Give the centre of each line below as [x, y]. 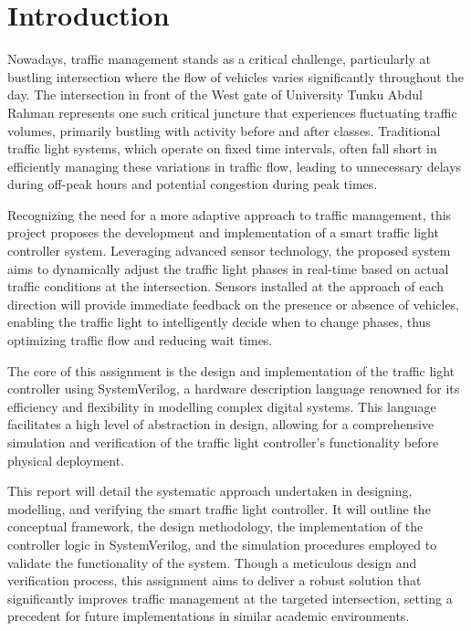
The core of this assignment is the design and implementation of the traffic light [231, 370]
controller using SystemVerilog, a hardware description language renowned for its [234, 389]
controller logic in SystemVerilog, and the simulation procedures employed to [222, 544]
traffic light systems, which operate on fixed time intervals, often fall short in [222, 148]
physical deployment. [66, 460]
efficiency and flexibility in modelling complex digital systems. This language [222, 406]
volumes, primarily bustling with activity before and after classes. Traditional [224, 130]
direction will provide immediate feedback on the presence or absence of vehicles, [234, 304]
